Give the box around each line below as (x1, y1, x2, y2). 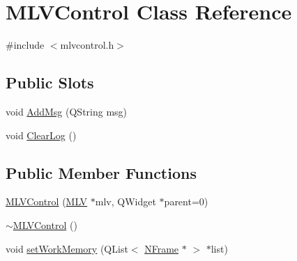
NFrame (144, 241, 179, 255)
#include (6, 38, 45, 52)
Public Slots (6, 72, 94, 93)
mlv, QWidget (95, 194, 156, 209)
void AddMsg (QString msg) (6, 104, 128, 118)
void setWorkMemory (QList (6, 241, 128, 255)
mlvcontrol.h (60, 38, 114, 52)
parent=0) (164, 194, 208, 209)
